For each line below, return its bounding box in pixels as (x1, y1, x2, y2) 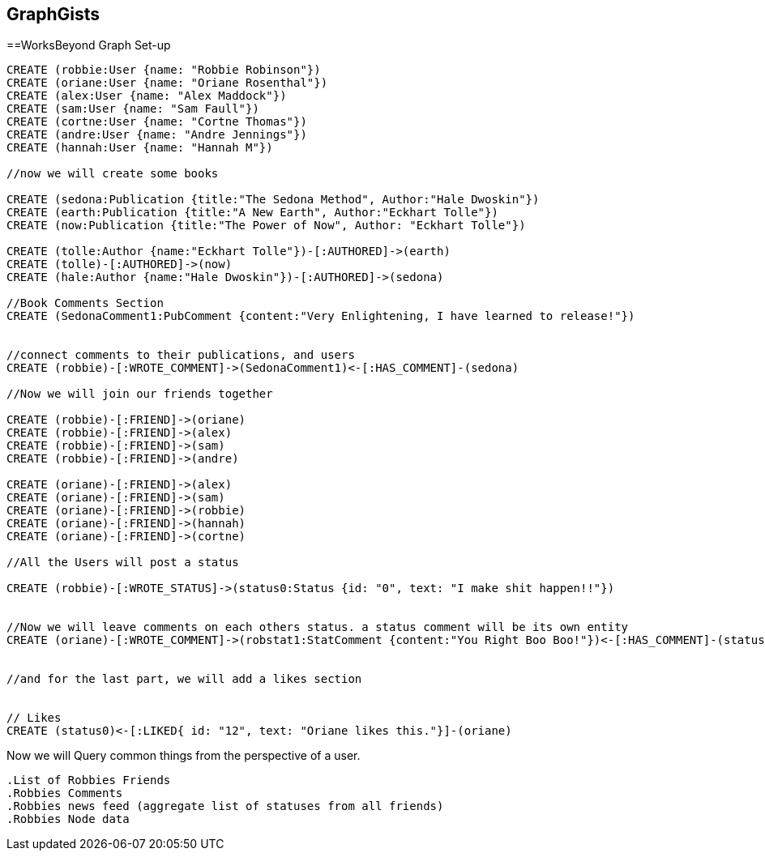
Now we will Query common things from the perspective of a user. (6, 748, 361, 763)
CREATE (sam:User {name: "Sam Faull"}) (6, 102, 259, 116)
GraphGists (6, 4, 100, 24)
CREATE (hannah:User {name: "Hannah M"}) (6, 141, 273, 155)
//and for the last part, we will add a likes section (6, 672, 362, 686)
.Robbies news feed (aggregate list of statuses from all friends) (6, 799, 444, 813)
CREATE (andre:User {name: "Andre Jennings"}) (6, 128, 307, 142)
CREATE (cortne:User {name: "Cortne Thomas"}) (6, 115, 307, 129)
